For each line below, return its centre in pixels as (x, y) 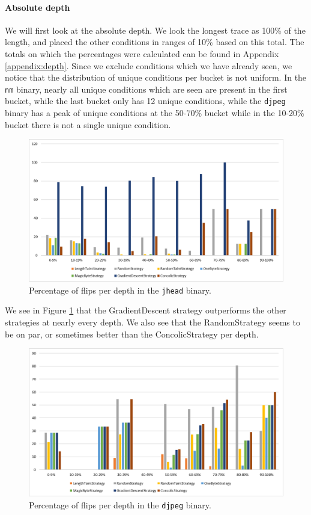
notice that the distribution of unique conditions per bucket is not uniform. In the (156, 77)
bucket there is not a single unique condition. (88, 124)
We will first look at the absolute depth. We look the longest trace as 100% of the (155, 30)
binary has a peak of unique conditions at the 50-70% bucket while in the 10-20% (155, 113)
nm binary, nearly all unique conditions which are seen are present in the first (146, 89)
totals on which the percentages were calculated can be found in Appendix (142, 53)
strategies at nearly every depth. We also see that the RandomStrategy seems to (152, 322)
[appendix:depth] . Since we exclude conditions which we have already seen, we (149, 65)
